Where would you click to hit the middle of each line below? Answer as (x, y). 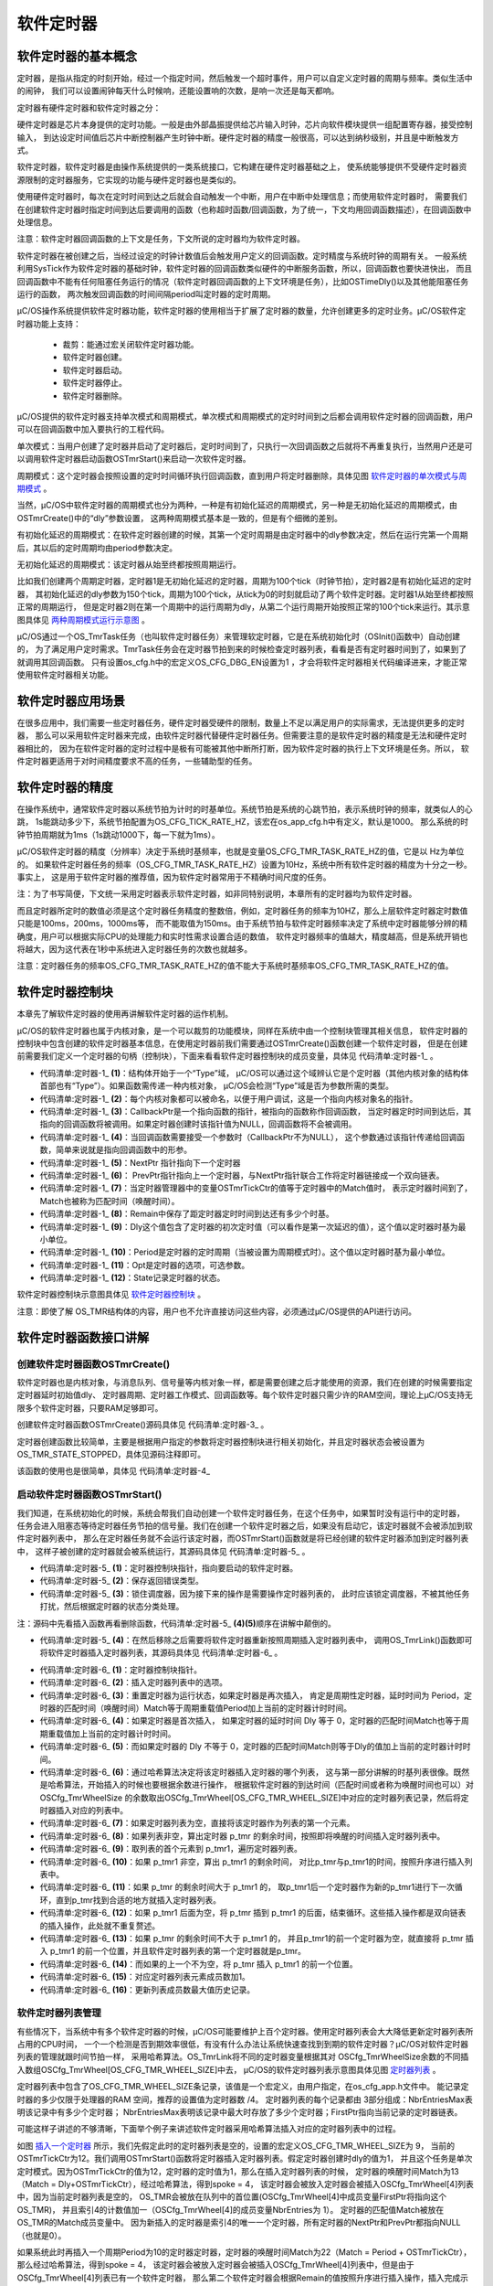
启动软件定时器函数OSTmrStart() (89, 1495)
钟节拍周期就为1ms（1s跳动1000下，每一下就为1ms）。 (118, 834)
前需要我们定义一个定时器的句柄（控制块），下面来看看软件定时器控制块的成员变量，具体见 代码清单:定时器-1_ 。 (227, 1056)
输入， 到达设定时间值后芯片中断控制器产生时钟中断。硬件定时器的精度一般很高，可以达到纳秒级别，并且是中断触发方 (238, 137)
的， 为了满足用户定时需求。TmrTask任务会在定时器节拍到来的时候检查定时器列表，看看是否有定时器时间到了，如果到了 (242, 649)
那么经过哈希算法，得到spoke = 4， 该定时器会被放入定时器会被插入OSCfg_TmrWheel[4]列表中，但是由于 (215, 2265)
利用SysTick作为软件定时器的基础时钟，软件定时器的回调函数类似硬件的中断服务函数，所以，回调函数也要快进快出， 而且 (245, 269)
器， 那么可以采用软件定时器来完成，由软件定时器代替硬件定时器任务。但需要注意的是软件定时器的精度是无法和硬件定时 (242, 735)
